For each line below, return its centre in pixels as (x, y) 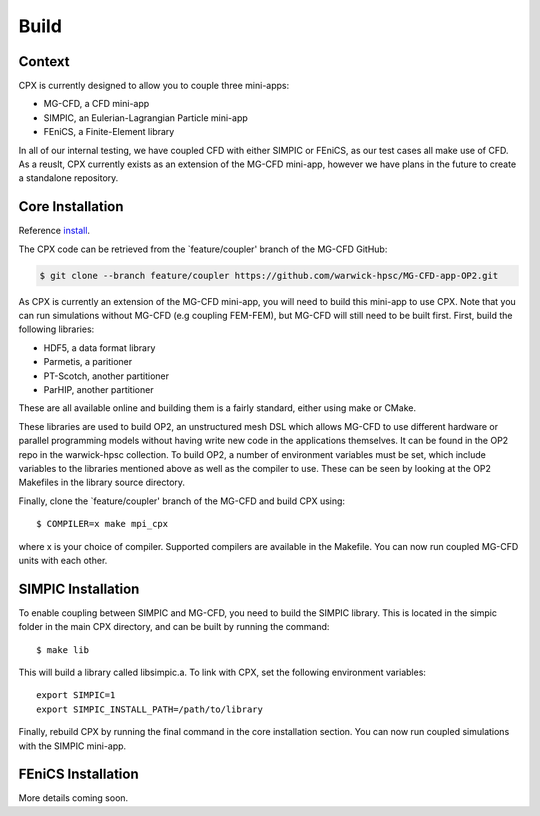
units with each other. (63, 560)
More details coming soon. (73, 798)
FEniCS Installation (78, 774)
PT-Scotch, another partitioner (106, 376)
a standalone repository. (68, 178)
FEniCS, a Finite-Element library (109, 132)
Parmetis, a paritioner (88, 362)
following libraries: (56, 329)
